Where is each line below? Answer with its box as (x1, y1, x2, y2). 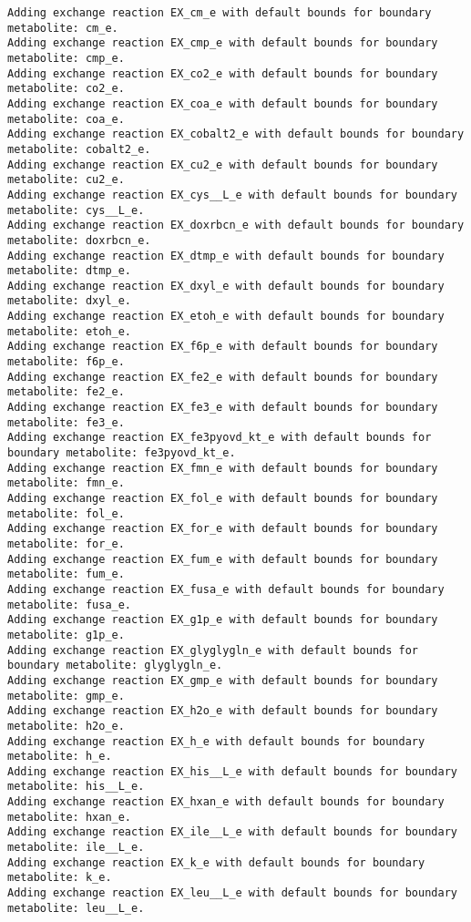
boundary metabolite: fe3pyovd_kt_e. (7, 446, 236, 460)
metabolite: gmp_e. (7, 689, 125, 702)
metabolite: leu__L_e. (7, 901, 145, 915)
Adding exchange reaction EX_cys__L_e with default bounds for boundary (7, 188, 457, 201)
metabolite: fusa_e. (7, 598, 132, 611)
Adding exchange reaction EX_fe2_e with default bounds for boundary (7, 370, 438, 384)
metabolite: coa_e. (7, 112, 125, 126)
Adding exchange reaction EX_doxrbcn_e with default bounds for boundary (7, 219, 465, 232)
